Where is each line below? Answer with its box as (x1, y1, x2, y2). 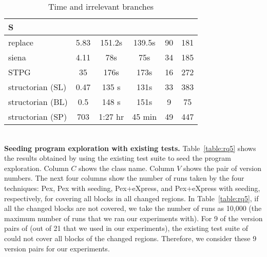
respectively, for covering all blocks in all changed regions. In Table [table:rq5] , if (4, 192, 259, 203)
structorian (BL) (8, 96, 68, 108)
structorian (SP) (8, 111, 67, 122)
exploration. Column (4, 162, 69, 173)
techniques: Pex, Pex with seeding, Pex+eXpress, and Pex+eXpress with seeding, (4, 182, 260, 193)
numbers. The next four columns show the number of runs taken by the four (4, 173, 244, 183)
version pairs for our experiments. (4, 243, 110, 253)
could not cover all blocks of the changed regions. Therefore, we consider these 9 (4, 232, 257, 243)
